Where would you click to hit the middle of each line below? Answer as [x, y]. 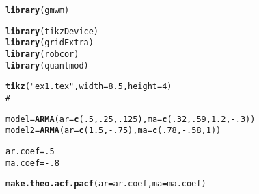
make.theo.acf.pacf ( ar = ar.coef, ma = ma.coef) [106, 184]
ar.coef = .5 [30, 151]
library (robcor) [42, 54]
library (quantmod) [47, 65]
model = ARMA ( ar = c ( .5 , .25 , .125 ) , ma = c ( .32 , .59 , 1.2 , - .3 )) [131, 119]
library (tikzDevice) [52, 31]
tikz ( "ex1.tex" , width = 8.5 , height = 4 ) [89, 87]
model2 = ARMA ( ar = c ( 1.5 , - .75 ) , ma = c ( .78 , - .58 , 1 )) [113, 131]
